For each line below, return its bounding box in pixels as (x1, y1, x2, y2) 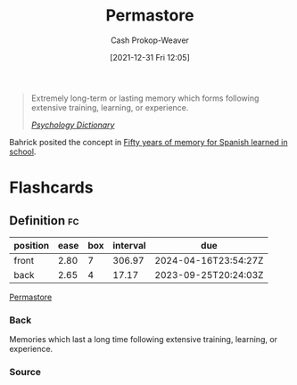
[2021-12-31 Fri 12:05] (110, 52, 190, 62)
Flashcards (9, 177, 94, 198)
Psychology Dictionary (30, 119, 115, 130)
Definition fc (9, 213, 79, 228)
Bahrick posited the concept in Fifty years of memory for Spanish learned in (9, 136, 288, 147)
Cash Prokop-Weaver (110, 35, 190, 45)
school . (9, 146, 37, 157)
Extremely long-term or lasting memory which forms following (30, 93, 260, 103)
